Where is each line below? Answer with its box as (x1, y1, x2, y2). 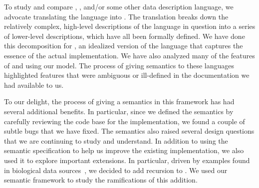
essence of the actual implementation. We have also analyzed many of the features (4, 50, 255, 60)
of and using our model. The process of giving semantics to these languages (4, 60, 235, 70)
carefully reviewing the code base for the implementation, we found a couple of (4, 116, 245, 126)
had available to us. (4, 79, 64, 90)
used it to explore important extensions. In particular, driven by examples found (4, 155, 250, 165)
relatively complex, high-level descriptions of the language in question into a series (4, 21, 256, 31)
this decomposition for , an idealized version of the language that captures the (4, 40, 243, 51)
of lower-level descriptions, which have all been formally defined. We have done (4, 30, 245, 41)
